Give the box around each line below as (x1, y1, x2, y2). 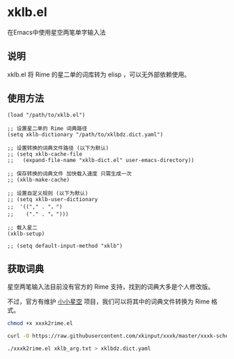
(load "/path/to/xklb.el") (7, 111, 86, 118)
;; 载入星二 (7, 224, 38, 231)
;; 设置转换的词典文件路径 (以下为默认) (7, 144, 109, 152)
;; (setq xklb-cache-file (7, 150, 82, 157)
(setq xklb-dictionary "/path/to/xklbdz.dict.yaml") (7, 131, 164, 138)
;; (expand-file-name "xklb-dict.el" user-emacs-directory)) (7, 157, 195, 163)
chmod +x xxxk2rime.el (7, 320, 73, 327)
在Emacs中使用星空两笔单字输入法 (7, 28, 106, 36)
